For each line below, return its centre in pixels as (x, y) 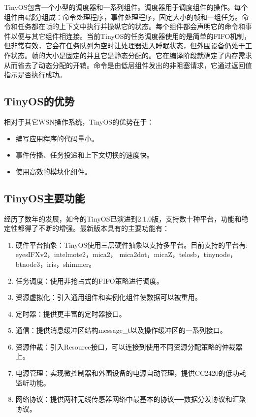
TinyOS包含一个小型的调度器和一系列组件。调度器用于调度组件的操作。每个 (126, 7)
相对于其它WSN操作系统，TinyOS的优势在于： (79, 121)
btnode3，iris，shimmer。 (56, 264)
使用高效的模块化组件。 (53, 171)
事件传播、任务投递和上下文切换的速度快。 (84, 155)
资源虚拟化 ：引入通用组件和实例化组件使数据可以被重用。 (109, 297)
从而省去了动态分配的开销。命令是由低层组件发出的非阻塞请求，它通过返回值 (128, 65)
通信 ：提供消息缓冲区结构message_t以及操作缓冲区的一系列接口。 (121, 330)
